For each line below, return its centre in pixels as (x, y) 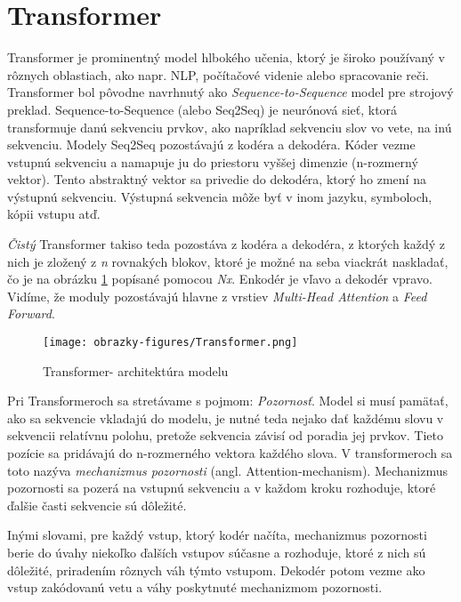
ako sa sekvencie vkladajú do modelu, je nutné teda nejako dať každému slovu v (226, 417)
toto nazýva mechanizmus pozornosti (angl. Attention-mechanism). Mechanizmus (228, 470)
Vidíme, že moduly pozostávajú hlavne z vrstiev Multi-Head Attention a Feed (217, 296)
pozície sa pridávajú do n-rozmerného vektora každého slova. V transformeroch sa (230, 453)
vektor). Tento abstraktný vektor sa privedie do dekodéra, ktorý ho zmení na (217, 179)
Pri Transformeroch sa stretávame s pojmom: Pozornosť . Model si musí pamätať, (228, 401)
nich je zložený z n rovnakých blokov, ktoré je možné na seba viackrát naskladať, (228, 261)
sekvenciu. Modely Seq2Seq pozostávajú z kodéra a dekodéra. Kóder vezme (211, 144)
